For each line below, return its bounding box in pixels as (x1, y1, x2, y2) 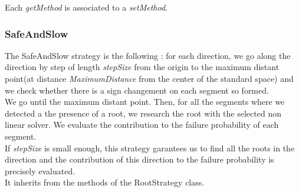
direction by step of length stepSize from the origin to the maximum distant (5, 61, 280, 73)
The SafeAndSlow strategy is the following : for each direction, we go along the (5, 49, 291, 61)
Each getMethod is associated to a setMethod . (5, 1, 168, 13)
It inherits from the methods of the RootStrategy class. (5, 176, 205, 188)
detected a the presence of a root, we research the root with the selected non (5, 107, 281, 119)
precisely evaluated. (5, 164, 75, 177)
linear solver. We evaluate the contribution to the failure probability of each (5, 118, 279, 131)
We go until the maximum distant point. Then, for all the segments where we (5, 95, 285, 108)
